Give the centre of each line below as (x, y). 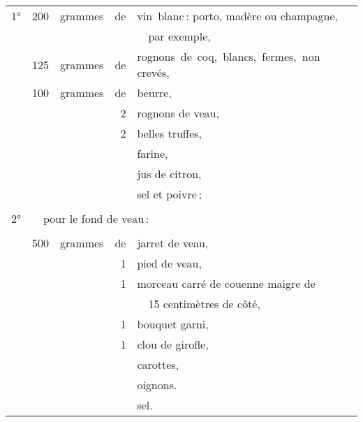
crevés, (153, 72)
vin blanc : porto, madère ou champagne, (238, 16)
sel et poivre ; (169, 194)
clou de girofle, (173, 344)
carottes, (158, 364)
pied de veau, (169, 263)
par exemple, (179, 36)
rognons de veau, (178, 113)
